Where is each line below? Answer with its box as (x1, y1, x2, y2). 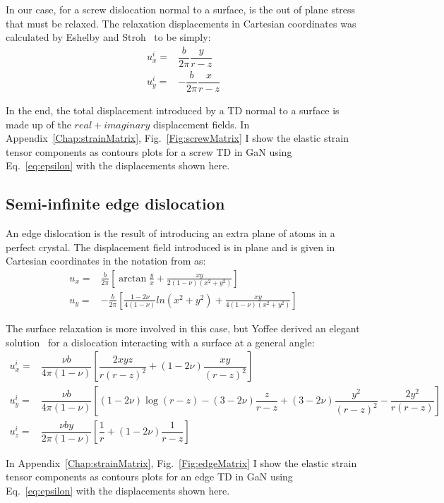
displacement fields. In (152, 116, 250, 131)
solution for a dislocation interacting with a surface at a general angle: (6, 334, 315, 349)
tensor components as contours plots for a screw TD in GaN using (6, 144, 292, 159)
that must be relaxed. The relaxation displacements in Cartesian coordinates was (6, 16, 356, 30)
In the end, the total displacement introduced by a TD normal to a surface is (6, 102, 340, 117)
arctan (119, 273, 147, 284)
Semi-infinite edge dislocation (6, 193, 225, 214)
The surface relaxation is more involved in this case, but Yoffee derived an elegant (6, 320, 360, 335)
